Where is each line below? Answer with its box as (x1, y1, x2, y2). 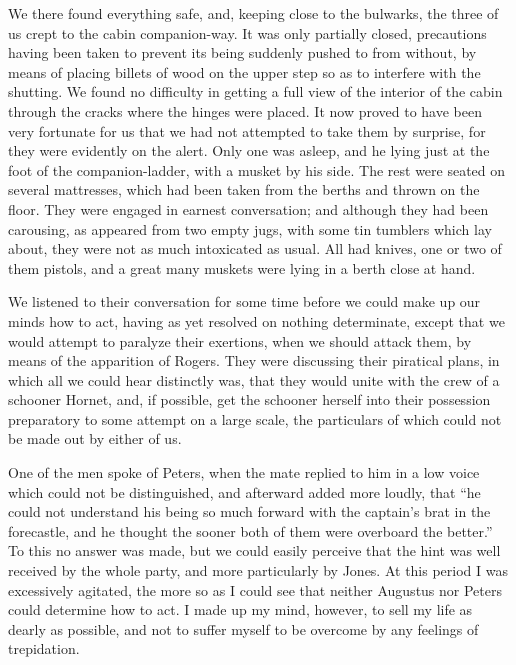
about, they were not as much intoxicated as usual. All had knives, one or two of (8, 238, 502, 259)
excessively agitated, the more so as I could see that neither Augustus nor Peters (8, 579, 503, 600)
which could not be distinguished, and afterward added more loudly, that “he (8, 481, 481, 502)
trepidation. (8, 638, 80, 659)
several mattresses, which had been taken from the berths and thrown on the (8, 179, 480, 200)
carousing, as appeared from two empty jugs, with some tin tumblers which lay (8, 218, 492, 239)
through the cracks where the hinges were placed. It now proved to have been (8, 100, 482, 121)
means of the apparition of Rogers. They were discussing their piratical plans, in (8, 350, 500, 371)
